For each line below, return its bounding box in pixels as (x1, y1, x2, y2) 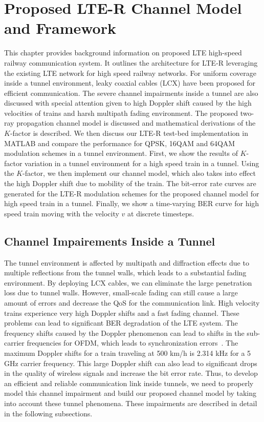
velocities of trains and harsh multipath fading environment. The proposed (4, 107, 238, 118)
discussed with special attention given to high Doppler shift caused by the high (4, 97, 252, 108)
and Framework (4, 17, 116, 38)
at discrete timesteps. (127, 208, 194, 218)
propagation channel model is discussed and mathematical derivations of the (16, 117, 256, 128)
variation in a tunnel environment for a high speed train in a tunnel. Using (25, 157, 259, 168)
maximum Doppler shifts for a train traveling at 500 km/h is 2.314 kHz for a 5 (4, 347, 251, 358)
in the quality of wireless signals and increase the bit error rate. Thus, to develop (4, 368, 258, 378)
